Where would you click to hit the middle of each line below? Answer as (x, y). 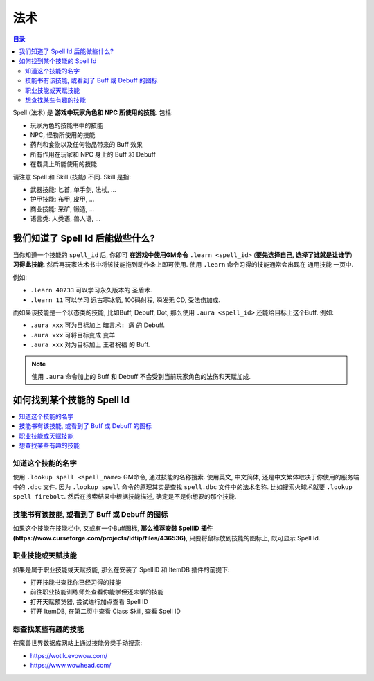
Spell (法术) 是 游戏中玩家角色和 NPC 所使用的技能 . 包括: (93, 113)
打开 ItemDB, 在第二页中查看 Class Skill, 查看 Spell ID (106, 611)
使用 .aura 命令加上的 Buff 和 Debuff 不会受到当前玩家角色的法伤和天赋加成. (141, 377)
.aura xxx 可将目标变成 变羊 (73, 335)
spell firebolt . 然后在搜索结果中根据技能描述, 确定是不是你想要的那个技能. (125, 496)
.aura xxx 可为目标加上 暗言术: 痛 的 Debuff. (98, 325)
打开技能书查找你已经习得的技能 (75, 583)
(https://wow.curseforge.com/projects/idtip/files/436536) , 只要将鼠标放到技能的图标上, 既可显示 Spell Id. (167, 538)
